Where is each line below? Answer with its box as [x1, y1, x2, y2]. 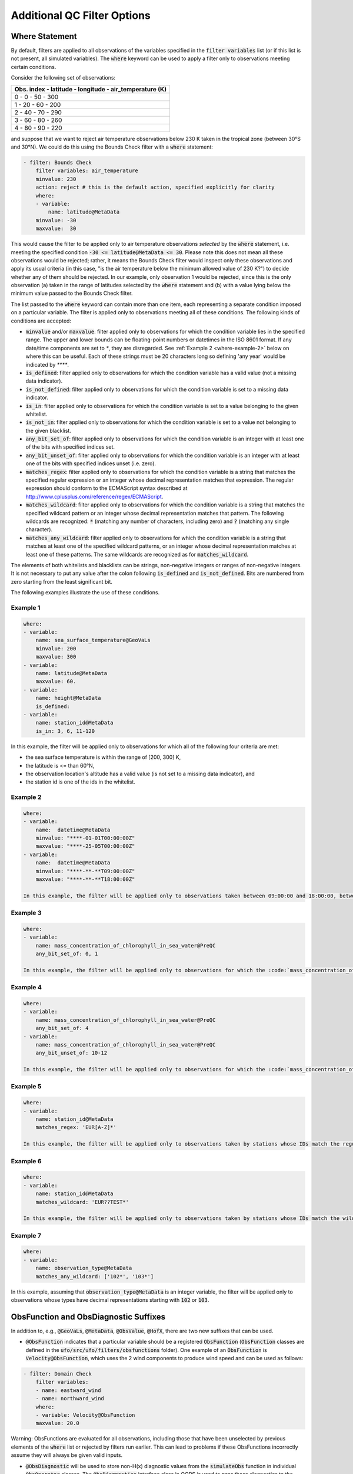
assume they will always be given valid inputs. [11, 1452, 123, 1459]
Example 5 [11, 1083, 42, 1091]
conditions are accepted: [11, 317, 72, 324]
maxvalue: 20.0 [35, 1420, 79, 1427]
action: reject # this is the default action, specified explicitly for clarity [35, 184, 275, 191]
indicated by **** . [25, 361, 69, 368]
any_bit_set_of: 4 [35, 1025, 89, 1032]
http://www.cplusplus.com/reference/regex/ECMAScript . [25, 493, 164, 500]
